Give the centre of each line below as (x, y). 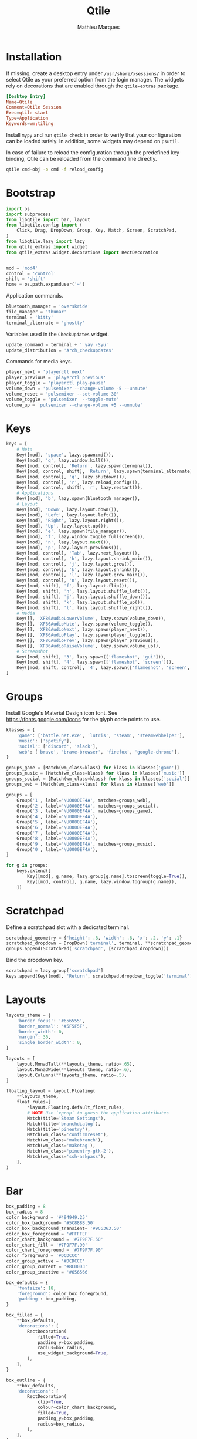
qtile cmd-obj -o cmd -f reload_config (55, 169)
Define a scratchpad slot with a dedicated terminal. (68, 927)
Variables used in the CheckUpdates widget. (58, 334)
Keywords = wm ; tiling (30, 124)
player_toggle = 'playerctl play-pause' (56, 383)
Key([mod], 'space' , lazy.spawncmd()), (65, 455)
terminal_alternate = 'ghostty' (45, 323)
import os (18, 209)
